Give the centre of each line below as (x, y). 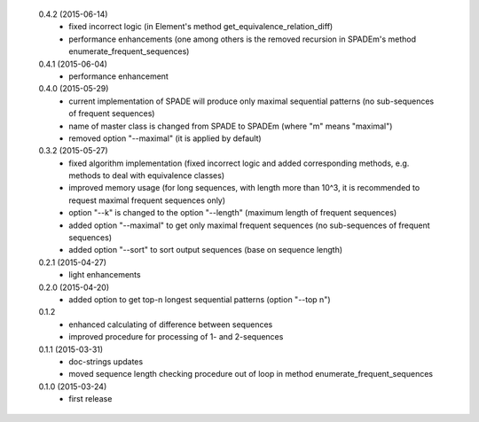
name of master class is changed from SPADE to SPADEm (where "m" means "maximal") (231, 126)
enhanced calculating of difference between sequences (171, 324)
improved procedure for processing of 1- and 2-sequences (176, 337)
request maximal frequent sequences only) (147, 200)
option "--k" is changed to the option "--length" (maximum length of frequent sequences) (233, 213)
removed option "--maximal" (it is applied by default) (165, 138)
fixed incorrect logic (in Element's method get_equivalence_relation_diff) (201, 27)
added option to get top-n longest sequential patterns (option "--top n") (200, 299)
